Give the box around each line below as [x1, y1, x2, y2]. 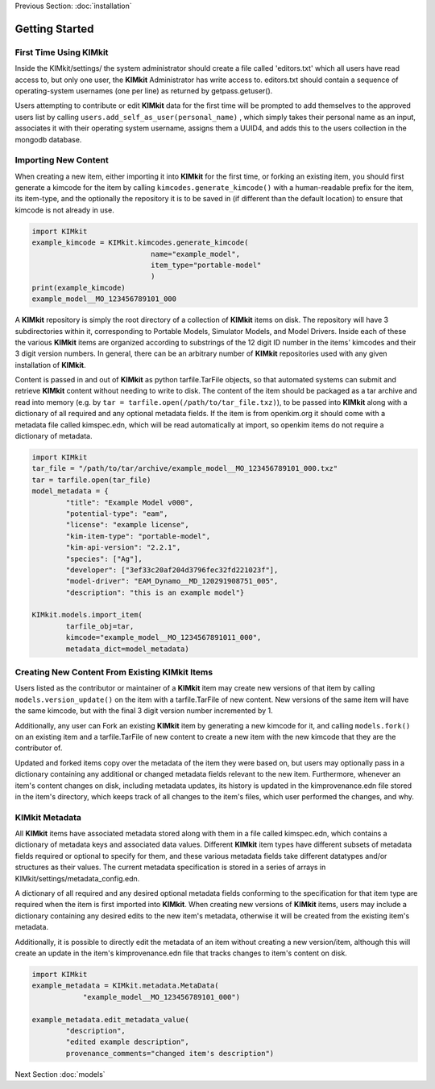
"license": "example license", [65, 520, 189, 530]
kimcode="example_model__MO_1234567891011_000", [65, 633, 262, 642]
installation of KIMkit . [14, 360, 86, 369]
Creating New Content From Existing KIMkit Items [14, 666, 213, 678]
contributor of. [14, 743, 63, 753]
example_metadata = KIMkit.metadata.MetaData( [31, 981, 219, 990]
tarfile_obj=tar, [65, 621, 135, 631]
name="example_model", [150, 250, 241, 258]
